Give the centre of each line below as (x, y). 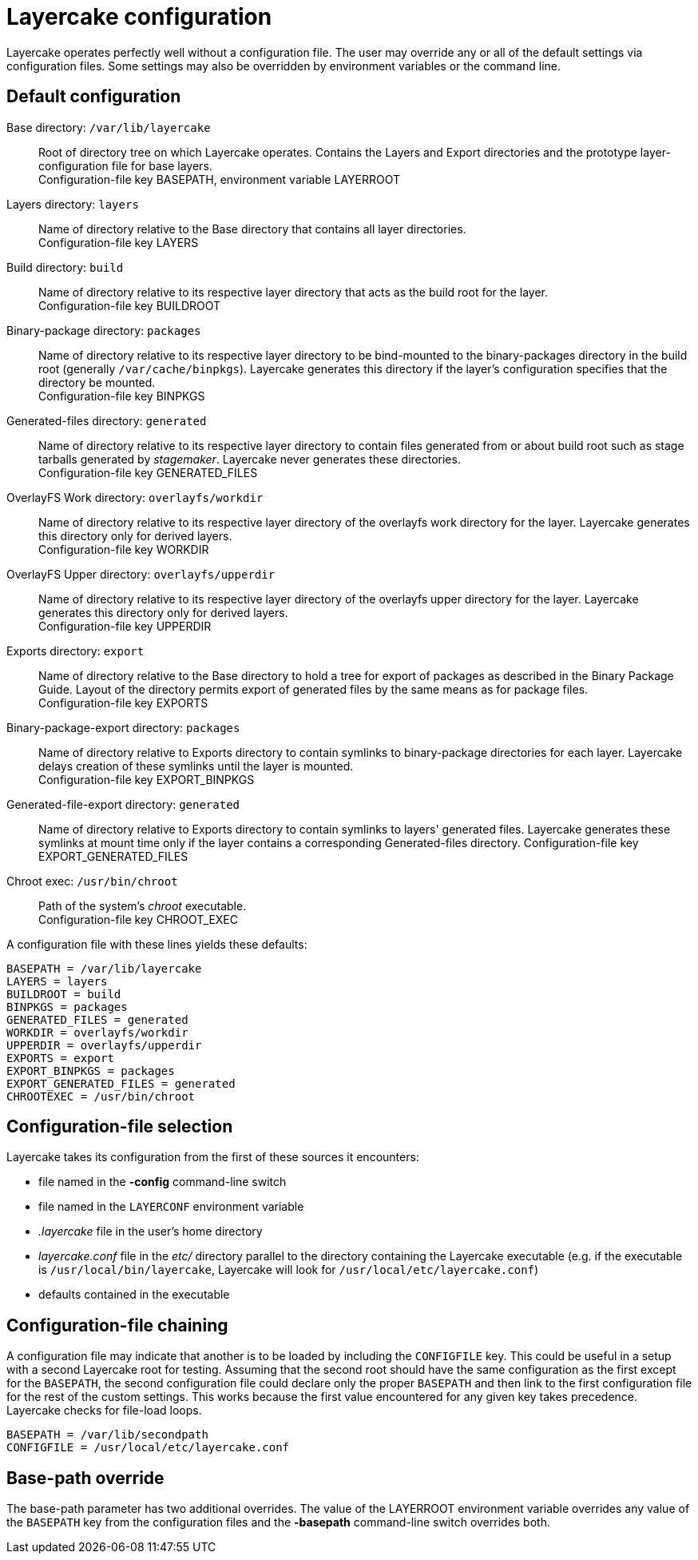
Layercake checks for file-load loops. (104, 1411)
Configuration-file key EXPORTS (123, 702)
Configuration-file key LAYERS (119, 242)
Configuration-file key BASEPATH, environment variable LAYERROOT (219, 179)
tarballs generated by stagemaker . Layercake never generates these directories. (250, 459)
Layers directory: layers (73, 204)
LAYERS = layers (57, 981)
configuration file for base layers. (125, 165)
